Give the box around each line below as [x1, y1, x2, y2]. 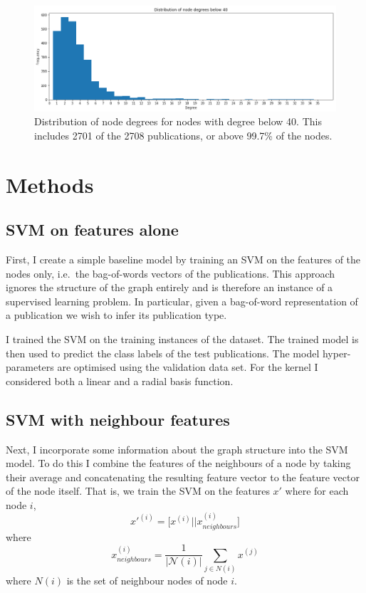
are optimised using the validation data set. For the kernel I [57, 360, 318, 374]
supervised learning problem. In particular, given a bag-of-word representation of [6, 293, 358, 308]
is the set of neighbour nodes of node [66, 573, 228, 588]
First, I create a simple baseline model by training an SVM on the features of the [6, 251, 361, 266]
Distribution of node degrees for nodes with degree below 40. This [34, 114, 322, 129]
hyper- [322, 345, 351, 360]
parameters [6, 360, 54, 374]
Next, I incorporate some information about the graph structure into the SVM [6, 441, 348, 456]
